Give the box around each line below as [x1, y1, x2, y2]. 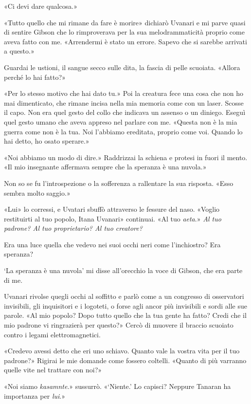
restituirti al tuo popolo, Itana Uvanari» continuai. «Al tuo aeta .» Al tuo [4, 213, 221, 223]
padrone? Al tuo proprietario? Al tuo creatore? [4, 223, 143, 233]
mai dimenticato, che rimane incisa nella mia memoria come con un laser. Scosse [4, 97, 244, 108]
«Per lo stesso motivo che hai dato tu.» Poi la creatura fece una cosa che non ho [4, 88, 243, 98]
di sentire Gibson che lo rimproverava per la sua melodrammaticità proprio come [4, 27, 245, 37]
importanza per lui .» [4, 390, 65, 401]
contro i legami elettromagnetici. [4, 329, 101, 339]
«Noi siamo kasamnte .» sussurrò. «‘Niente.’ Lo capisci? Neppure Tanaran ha [4, 381, 231, 391]
